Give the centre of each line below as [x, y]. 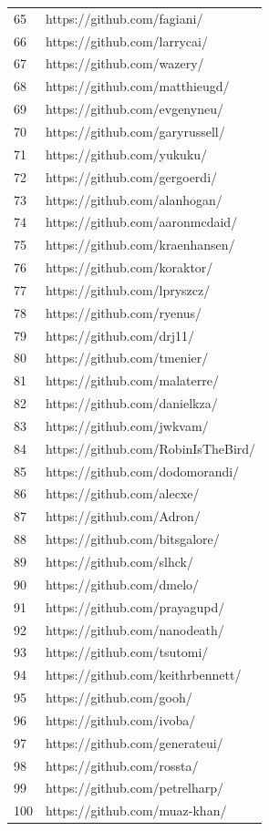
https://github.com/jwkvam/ [127, 425]
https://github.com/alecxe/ [123, 493]
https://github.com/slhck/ [119, 561]
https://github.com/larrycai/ [127, 41]
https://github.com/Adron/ [123, 516]
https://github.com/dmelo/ [123, 584]
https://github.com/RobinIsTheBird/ [151, 448]
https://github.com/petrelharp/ [135, 788]
